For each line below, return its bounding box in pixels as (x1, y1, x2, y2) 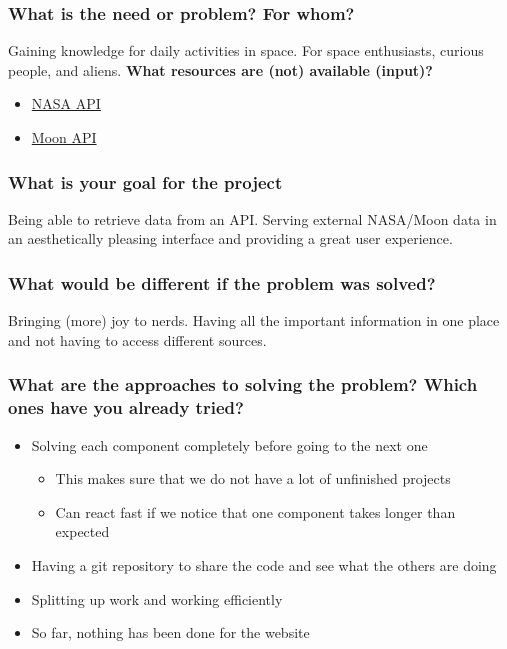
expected (55, 521, 110, 542)
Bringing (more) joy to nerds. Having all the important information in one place (8, 310, 500, 331)
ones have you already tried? (8, 395, 244, 420)
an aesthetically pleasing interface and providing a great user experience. (8, 228, 453, 249)
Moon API (31, 127, 97, 147)
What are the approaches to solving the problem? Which (8, 372, 478, 397)
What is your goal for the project (8, 169, 283, 194)
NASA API (31, 93, 101, 114)
